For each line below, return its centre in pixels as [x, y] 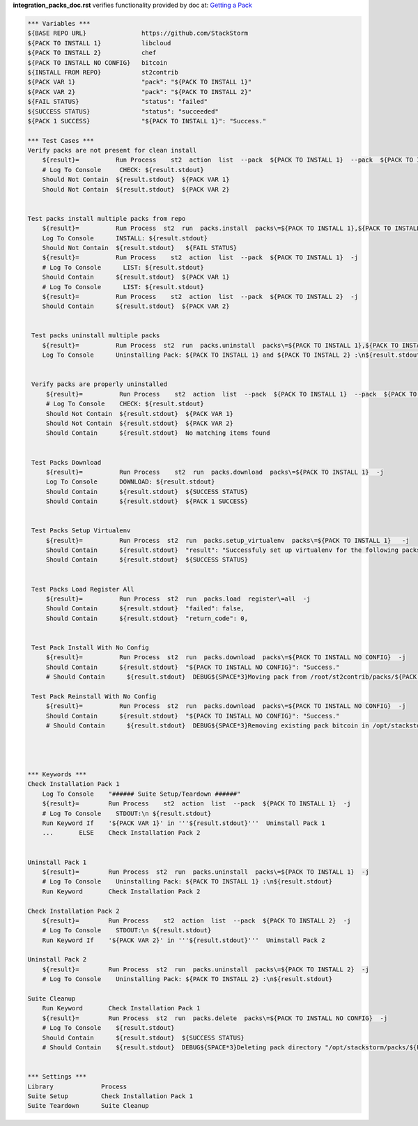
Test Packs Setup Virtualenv [81, 531]
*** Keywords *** [57, 774]
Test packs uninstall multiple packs [96, 336]
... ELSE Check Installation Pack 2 [121, 833]
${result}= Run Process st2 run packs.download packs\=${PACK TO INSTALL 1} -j [215, 472]
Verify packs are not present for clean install [112, 151]
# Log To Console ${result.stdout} [108, 1028]
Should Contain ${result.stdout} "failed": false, [145, 609]
